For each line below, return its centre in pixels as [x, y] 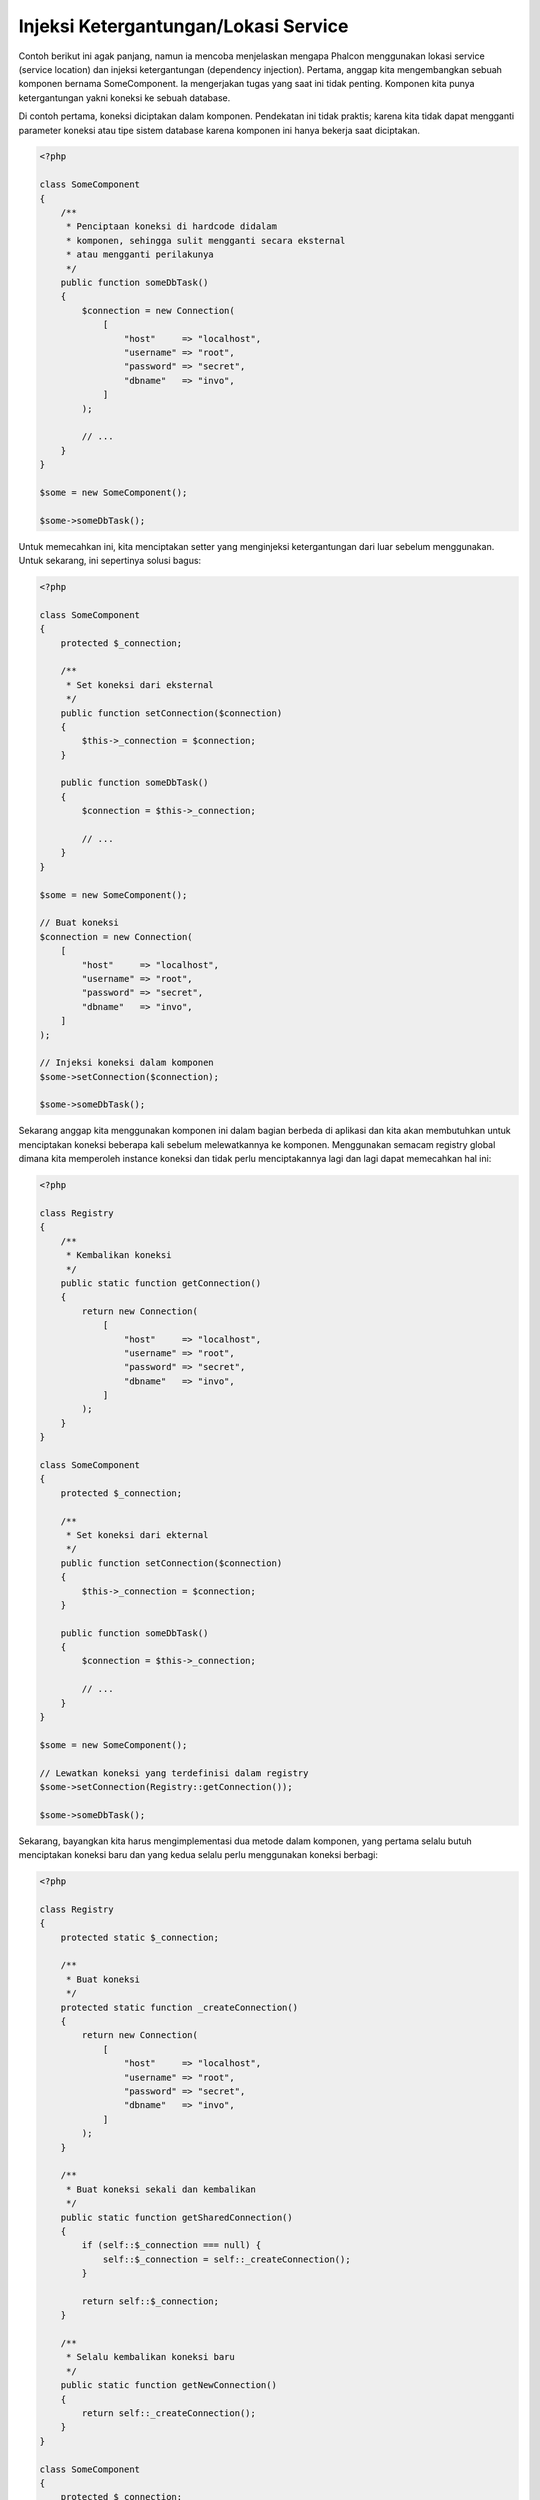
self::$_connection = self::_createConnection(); [226, 2259]
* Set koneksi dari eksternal [139, 684]
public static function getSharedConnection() [177, 2217]
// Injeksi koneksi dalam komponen [126, 1063]
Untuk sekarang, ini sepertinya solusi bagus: [110, 561]
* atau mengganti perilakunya [139, 254]
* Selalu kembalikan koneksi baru [150, 2357]
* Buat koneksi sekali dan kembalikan [161, 2189]
